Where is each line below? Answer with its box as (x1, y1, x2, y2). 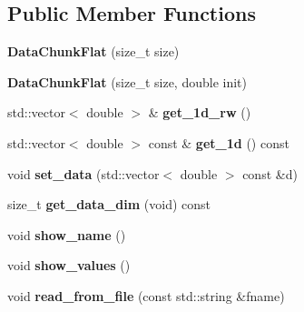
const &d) (242, 164, 298, 183)
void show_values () (7, 256, 131, 275)
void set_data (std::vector (7, 164, 160, 183)
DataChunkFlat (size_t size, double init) (7, 72, 248, 91)
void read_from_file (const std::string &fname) (7, 286, 285, 305)
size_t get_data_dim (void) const (7, 195, 211, 214)
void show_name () (7, 225, 126, 244)
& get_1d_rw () (148, 103, 251, 122)
